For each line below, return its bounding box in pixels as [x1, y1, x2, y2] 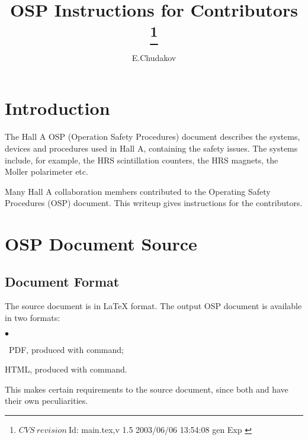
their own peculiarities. [5, 394, 88, 407]
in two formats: [5, 311, 60, 324]
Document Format [5, 272, 120, 290]
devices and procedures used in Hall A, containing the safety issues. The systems [5, 142, 298, 154]
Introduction [5, 96, 110, 120]
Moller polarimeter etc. [5, 165, 88, 178]
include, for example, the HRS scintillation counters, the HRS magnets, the [5, 153, 278, 166]
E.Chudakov [131, 51, 177, 63]
